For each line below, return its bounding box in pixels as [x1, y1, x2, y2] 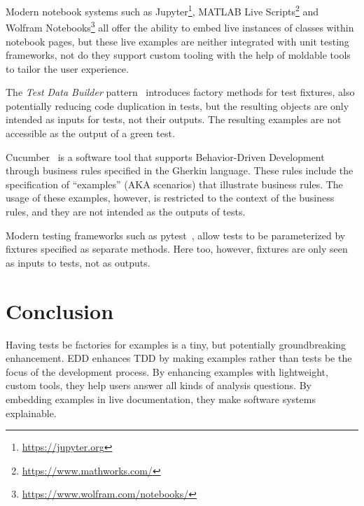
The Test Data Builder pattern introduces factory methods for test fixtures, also [6, 85, 355, 99]
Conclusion [6, 296, 114, 325]
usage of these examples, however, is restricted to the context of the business [6, 190, 335, 205]
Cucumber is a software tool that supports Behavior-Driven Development [6, 149, 325, 164]
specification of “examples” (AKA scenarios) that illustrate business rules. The [6, 176, 343, 191]
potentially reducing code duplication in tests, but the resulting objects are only [6, 98, 349, 113]
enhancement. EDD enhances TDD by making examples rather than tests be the [6, 351, 352, 365]
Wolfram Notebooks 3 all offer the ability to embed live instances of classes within [6, 18, 354, 34]
